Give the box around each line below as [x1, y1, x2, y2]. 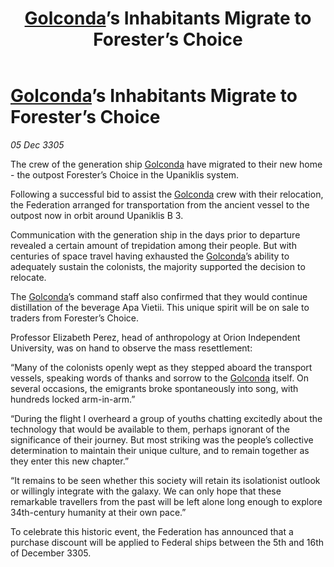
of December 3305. [10, 547, 92, 559]
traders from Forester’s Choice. [10, 312, 140, 324]
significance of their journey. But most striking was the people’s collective [10, 433, 314, 446]
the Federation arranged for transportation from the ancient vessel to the [10, 198, 310, 211]
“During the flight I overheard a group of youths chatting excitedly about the [10, 412, 323, 424]
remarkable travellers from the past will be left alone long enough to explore [10, 495, 323, 507]
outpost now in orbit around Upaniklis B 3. [10, 209, 184, 221]
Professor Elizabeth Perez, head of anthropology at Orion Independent [10, 331, 301, 343]
